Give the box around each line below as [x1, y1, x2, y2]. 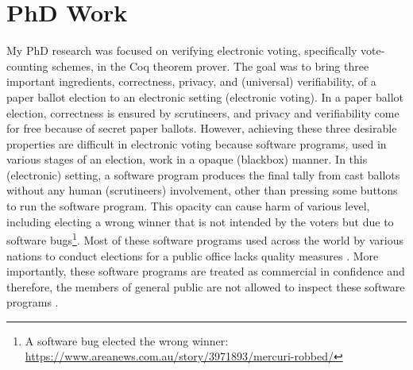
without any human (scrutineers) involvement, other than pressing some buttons [6, 182, 398, 198]
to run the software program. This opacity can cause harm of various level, [6, 198, 370, 214]
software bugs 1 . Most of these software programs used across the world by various [6, 229, 403, 248]
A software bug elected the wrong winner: [25, 332, 229, 349]
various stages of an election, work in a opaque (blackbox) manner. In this [6, 151, 368, 168]
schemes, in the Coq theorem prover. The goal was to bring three [52, 57, 369, 74]
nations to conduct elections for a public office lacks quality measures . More [6, 247, 379, 264]
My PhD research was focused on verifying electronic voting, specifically [6, 42, 357, 59]
